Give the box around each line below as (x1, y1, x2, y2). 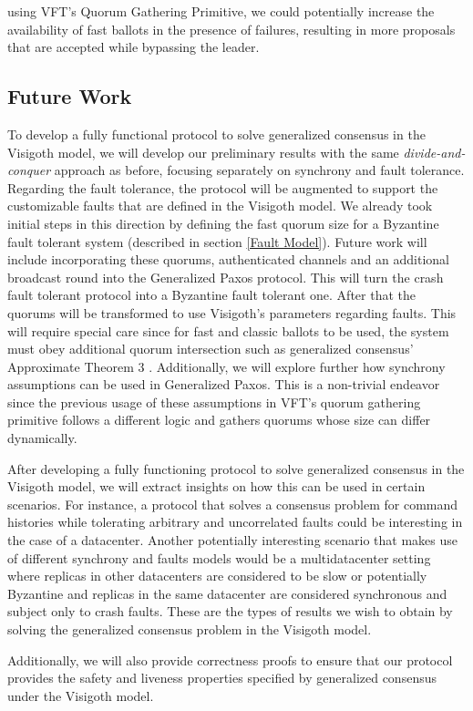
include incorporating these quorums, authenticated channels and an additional (7, 250, 449, 269)
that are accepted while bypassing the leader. (7, 37, 260, 57)
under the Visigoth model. (7, 685, 154, 705)
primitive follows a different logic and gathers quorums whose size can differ (7, 410, 431, 429)
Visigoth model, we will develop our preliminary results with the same (7, 142, 399, 161)
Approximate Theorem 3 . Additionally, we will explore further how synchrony (7, 356, 446, 376)
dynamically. (7, 428, 77, 448)
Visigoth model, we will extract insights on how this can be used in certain (7, 477, 426, 496)
